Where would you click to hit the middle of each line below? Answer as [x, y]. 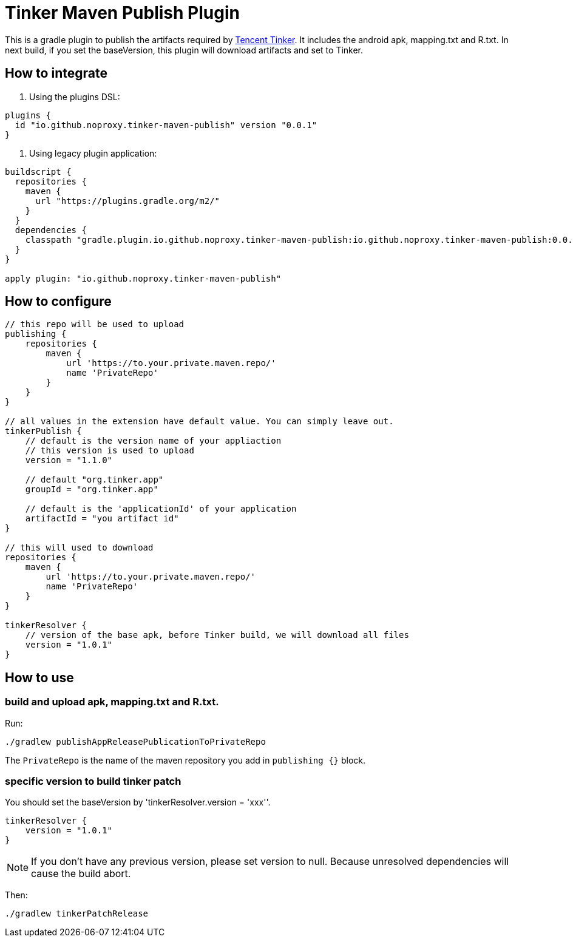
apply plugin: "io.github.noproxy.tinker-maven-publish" [143, 278]
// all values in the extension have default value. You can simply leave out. [199, 422]
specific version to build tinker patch [93, 781]
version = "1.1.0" [69, 460]
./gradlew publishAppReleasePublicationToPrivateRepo [135, 741]
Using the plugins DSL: [75, 97]
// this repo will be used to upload [95, 324]
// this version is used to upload [110, 451]
